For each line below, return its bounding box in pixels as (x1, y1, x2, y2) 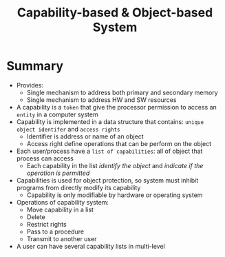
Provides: (16, 81, 44, 89)
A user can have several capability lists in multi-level (16, 242, 166, 250)
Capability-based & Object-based (17, 5, 213, 21)
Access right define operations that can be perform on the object (26, 139, 212, 147)
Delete (26, 212, 46, 221)
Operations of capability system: (16, 198, 109, 206)
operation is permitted (26, 169, 90, 177)
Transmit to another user (26, 234, 97, 243)
